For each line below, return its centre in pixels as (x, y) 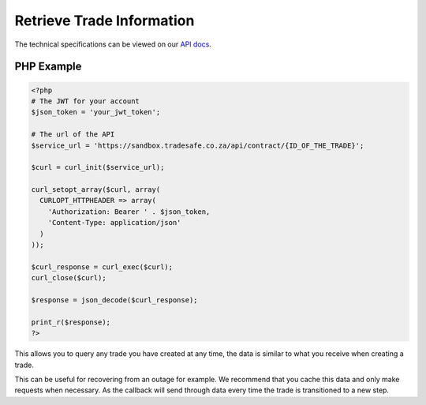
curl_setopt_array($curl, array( (96, 190)
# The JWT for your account (85, 101)
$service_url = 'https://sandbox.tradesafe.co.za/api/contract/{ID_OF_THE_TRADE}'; (198, 145)
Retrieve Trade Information (105, 21)
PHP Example (48, 67)
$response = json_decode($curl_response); (114, 300)
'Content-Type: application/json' (114, 223)
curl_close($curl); (69, 278)
